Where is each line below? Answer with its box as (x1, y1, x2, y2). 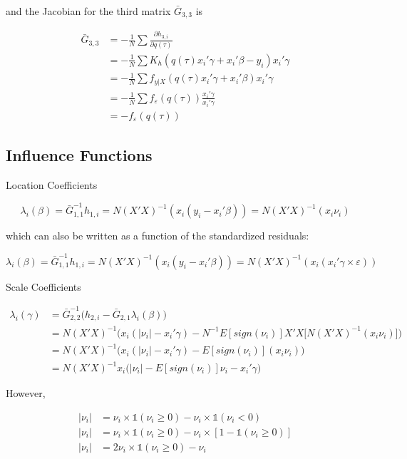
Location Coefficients (6, 177, 98, 192)
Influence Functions (6, 144, 153, 166)
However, (6, 386, 46, 401)
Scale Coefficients (6, 279, 81, 294)
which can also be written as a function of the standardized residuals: (6, 228, 309, 243)
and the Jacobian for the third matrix (6, 4, 171, 18)
